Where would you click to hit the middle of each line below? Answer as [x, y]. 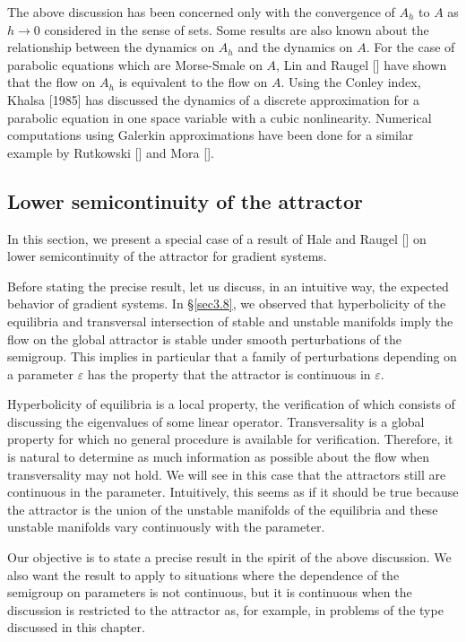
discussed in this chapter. [76, 627]
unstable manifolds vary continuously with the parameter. [166, 527]
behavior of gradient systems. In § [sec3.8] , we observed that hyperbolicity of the [227, 304]
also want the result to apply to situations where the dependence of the [203, 574]
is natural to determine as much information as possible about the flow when [219, 457]
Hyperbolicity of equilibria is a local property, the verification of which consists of [231, 404]
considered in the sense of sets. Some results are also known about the [237, 29]
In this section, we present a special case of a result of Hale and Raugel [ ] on [217, 238]
